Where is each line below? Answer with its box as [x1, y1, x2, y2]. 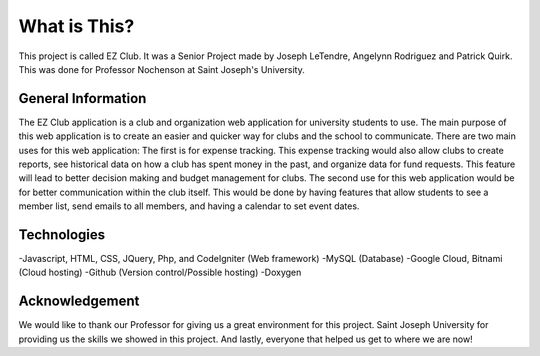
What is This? [18, 15, 135, 37]
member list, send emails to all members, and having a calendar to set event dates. [18, 200, 360, 212]
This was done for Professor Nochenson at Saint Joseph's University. [18, 63, 305, 75]
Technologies [18, 226, 106, 243]
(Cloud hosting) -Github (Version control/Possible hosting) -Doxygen [18, 266, 302, 279]
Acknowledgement [18, 293, 140, 310]
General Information [18, 90, 147, 107]
